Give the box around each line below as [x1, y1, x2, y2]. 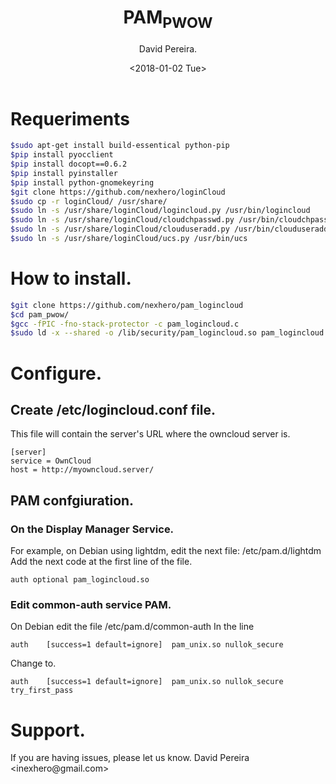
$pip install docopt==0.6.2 [10, 159, 128, 170]
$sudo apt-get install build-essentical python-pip [10, 141, 230, 151]
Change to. [10, 657, 57, 670]
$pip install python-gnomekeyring [10, 177, 155, 188]
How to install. [10, 267, 132, 290]
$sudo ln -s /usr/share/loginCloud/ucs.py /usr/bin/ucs [10, 234, 248, 244]
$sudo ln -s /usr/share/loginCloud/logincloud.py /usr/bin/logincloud [10, 206, 311, 216]
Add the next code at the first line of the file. [10, 556, 193, 568]
